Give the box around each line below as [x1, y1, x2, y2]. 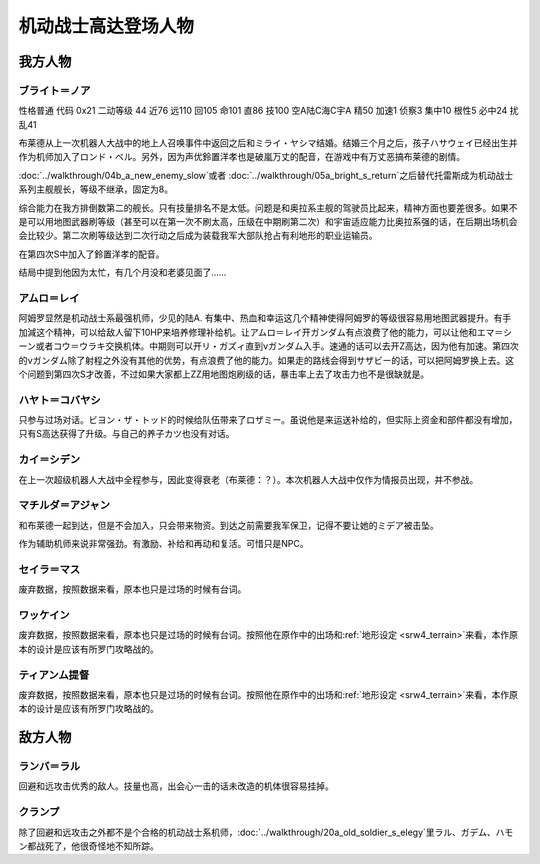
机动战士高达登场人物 [18, 15, 195, 37]
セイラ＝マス [18, 562, 81, 576]
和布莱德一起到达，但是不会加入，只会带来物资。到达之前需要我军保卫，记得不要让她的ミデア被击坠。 [18, 519, 439, 531]
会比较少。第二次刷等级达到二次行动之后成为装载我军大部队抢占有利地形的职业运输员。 [18, 230, 378, 242]
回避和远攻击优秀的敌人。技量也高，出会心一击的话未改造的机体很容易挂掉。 [18, 780, 334, 792]
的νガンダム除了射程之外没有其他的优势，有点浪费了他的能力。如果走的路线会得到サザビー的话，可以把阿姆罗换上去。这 [18, 354, 515, 366]
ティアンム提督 [18, 668, 90, 682]
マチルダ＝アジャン [18, 498, 110, 512]
